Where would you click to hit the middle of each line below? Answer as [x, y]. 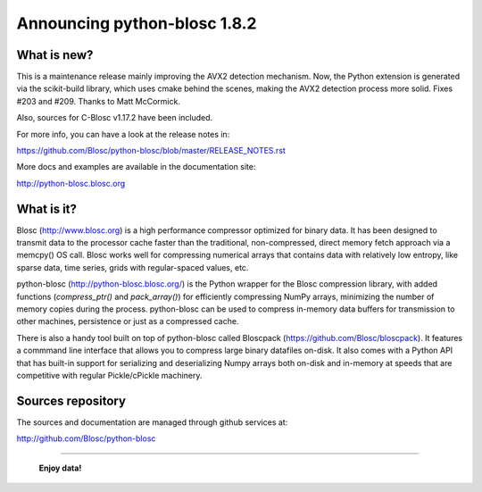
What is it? [47, 208]
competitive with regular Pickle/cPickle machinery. [109, 375]
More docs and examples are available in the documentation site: [136, 167]
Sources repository [71, 400]
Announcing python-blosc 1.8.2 [137, 23]
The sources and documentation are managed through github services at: [152, 422]
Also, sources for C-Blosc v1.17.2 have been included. [115, 118]
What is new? [55, 55]
